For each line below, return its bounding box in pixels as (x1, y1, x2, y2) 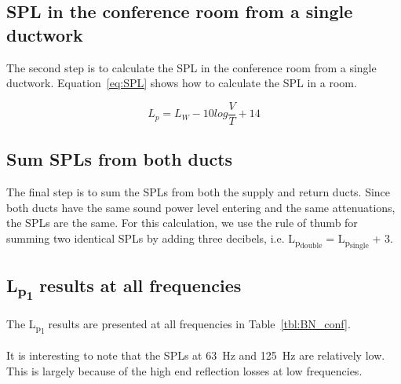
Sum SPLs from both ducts (6, 147, 233, 171)
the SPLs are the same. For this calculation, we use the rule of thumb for (6, 214, 358, 231)
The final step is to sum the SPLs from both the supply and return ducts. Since (6, 184, 391, 200)
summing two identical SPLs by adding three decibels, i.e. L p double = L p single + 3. (6, 229, 393, 251)
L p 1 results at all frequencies (6, 272, 242, 303)
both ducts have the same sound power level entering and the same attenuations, (6, 199, 396, 215)
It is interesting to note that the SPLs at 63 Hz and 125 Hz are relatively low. (6, 347, 385, 364)
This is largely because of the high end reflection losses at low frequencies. (6, 362, 363, 379)
